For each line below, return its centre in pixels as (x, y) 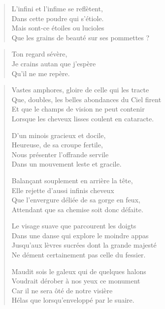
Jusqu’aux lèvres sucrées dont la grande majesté (84, 245)
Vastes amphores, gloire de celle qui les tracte (80, 90)
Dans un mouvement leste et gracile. (66, 164)
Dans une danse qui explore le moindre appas (80, 235)
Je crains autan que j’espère (54, 63)
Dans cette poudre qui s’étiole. (58, 18)
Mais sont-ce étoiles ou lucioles (58, 28)
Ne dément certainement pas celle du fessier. (79, 255)
